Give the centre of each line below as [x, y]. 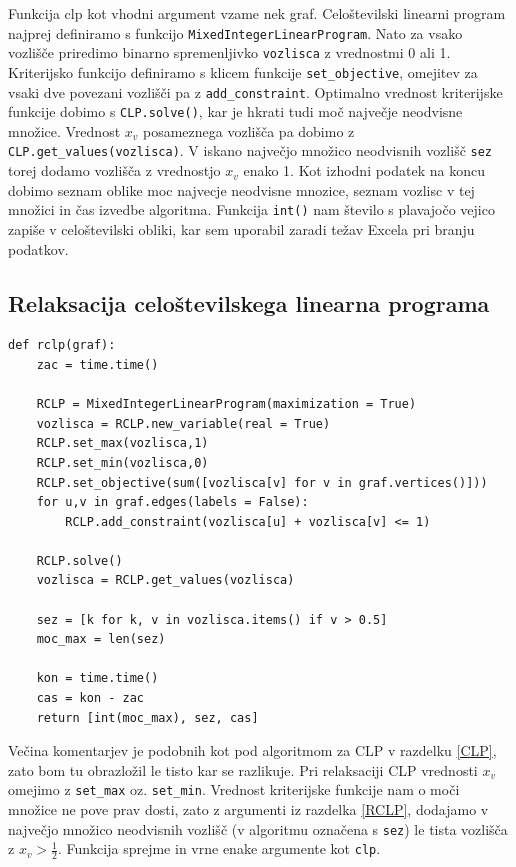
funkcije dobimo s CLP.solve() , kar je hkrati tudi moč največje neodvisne [235, 111]
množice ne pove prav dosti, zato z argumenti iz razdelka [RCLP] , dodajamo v [248, 809]
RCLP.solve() [79, 560]
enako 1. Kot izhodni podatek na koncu [364, 170]
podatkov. [38, 248]
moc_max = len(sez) [101, 639]
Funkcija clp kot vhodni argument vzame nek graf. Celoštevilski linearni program [257, 13]
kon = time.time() [97, 678]
